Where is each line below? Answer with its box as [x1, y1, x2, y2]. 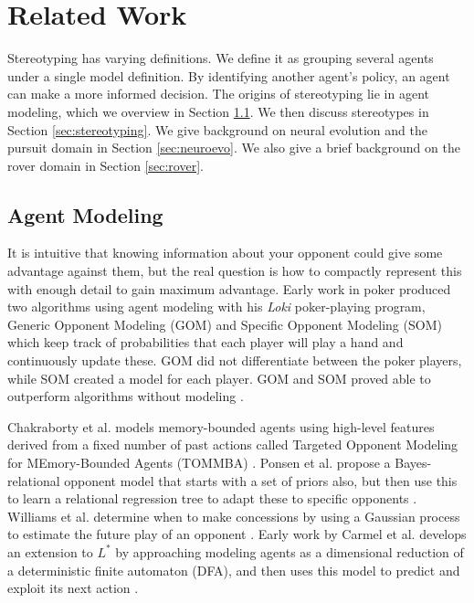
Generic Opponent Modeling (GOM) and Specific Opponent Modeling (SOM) [7, 314, 442, 333]
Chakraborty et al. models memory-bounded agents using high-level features [7, 417, 435, 436]
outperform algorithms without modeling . [7, 386, 244, 406]
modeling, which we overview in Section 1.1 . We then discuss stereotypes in [7, 101, 429, 121]
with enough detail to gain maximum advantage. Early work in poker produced [7, 279, 451, 298]
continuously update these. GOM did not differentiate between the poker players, [7, 351, 462, 370]
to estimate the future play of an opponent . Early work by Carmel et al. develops [7, 524, 467, 544]
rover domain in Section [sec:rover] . [7, 155, 204, 175]
